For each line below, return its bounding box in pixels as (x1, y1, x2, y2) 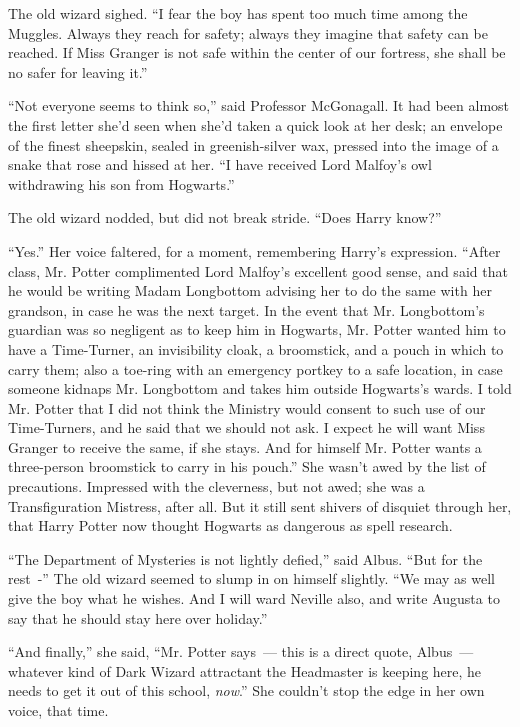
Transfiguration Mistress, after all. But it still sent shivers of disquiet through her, (8, 495, 512, 516)
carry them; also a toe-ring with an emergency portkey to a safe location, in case (8, 358, 503, 379)
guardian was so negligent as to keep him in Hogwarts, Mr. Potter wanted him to (8, 319, 506, 340)
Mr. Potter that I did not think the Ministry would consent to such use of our (8, 397, 486, 418)
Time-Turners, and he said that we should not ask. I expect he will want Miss (8, 417, 485, 438)
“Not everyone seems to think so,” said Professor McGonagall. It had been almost (8, 95, 510, 116)
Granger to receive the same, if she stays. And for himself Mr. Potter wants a (8, 436, 482, 457)
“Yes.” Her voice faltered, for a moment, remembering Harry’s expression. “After (8, 240, 501, 261)
